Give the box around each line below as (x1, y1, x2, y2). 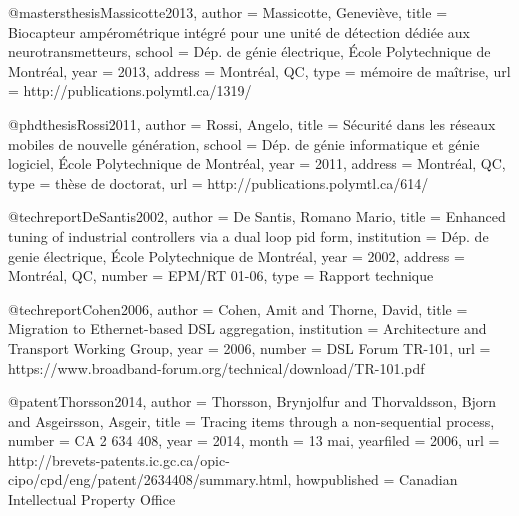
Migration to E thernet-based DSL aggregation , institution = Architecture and (8, 318, 487, 339)
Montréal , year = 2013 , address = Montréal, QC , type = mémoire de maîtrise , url (8, 60, 511, 81)
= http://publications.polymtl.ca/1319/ (8, 80, 252, 101)
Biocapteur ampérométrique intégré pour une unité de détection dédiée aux (8, 21, 471, 42)
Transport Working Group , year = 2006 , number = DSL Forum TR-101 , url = (8, 337, 491, 358)
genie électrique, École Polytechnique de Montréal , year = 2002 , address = (8, 245, 465, 266)
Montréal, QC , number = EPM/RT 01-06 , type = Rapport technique (8, 265, 434, 286)
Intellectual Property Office (8, 489, 176, 510)
